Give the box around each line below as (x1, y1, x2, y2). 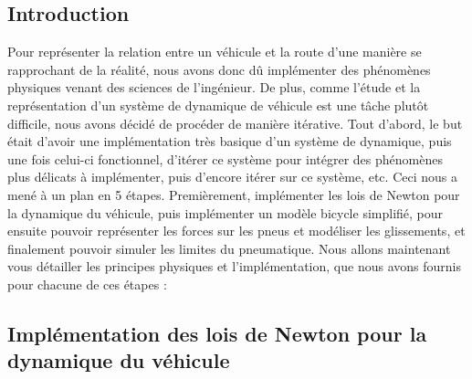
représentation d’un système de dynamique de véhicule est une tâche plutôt (7, 95, 429, 114)
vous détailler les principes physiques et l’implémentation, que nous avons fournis (7, 257, 461, 276)
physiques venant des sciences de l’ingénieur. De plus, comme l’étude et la (7, 78, 421, 97)
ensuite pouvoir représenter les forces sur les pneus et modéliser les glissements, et (7, 221, 466, 240)
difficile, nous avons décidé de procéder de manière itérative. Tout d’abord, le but (7, 113, 463, 132)
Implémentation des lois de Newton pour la (7, 319, 427, 347)
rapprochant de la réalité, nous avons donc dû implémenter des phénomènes (7, 59, 431, 79)
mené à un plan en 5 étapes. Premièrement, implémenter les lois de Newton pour (7, 184, 460, 204)
